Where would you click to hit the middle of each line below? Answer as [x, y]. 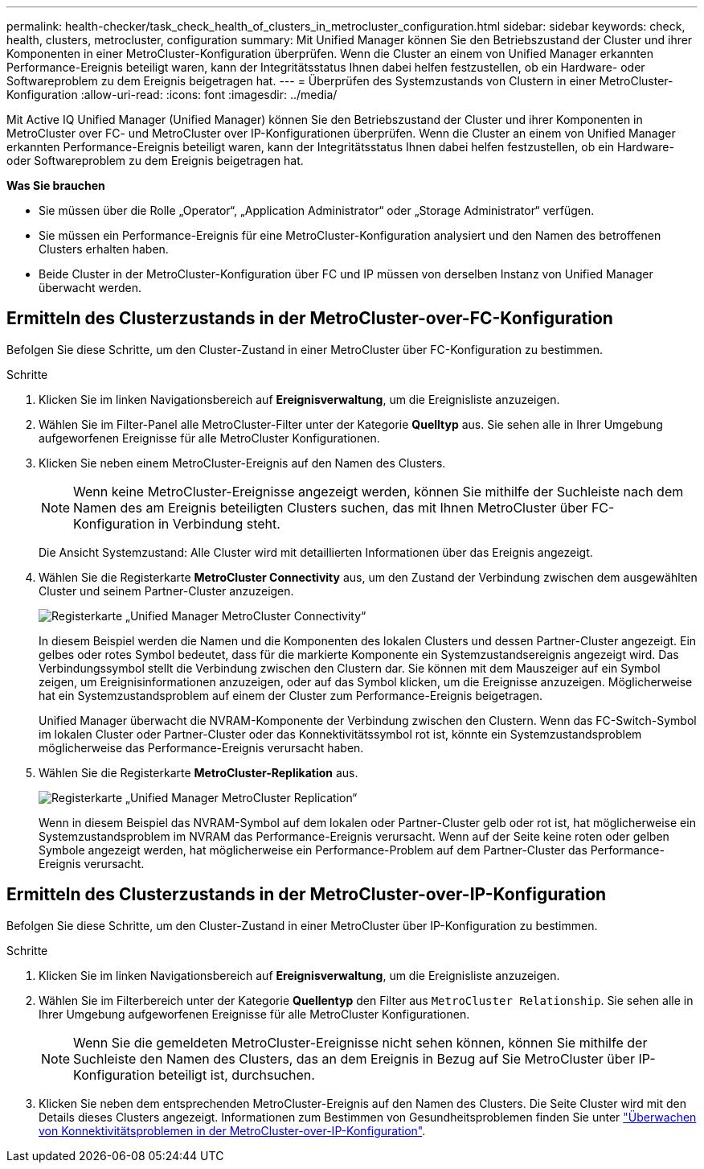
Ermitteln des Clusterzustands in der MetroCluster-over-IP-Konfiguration [307, 895]
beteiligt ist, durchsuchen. [236, 1074]
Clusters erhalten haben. [104, 249]
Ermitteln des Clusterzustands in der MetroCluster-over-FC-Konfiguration [310, 319]
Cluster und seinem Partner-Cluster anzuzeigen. [166, 591]
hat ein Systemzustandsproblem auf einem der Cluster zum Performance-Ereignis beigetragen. [291, 695]
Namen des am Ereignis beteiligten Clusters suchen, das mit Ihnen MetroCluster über [331, 507]
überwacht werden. [90, 288]
